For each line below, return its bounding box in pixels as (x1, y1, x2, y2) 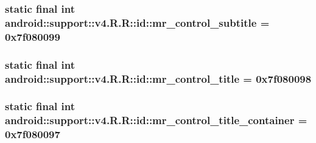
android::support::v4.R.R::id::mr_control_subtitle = (5, 15, 270, 30)
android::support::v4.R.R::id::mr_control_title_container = (5, 113, 307, 128)
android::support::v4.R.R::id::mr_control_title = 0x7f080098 (5, 71, 312, 86)
